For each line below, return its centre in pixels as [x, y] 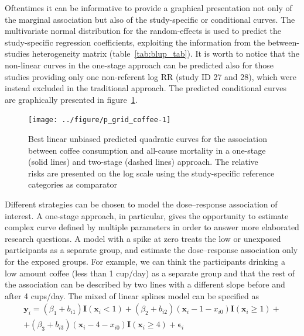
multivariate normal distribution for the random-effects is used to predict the [143, 31]
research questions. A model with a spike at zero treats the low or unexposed [143, 238]
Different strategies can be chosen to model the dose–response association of [141, 204]
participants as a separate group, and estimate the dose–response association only [151, 250]
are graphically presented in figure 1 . [71, 99]
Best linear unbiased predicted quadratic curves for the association [148, 138]
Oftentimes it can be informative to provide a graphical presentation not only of [148, 8]
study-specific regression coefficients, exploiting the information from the [135, 42]
